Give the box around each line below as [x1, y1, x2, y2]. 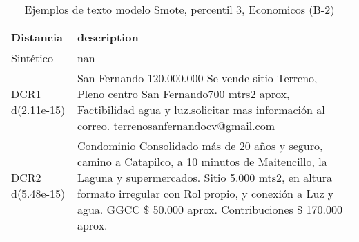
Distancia [11, 29, 64, 45]
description [77, 29, 139, 45]
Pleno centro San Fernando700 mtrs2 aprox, [77, 86, 290, 102]
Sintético [11, 50, 53, 66]
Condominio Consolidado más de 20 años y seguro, [77, 138, 323, 153]
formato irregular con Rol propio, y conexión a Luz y [77, 185, 334, 201]
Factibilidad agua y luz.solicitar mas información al [77, 102, 325, 118]
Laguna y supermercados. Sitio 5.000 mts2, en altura [77, 169, 333, 185]
